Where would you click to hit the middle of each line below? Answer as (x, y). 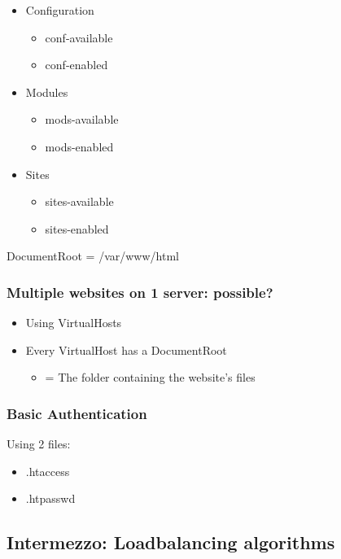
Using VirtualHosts (74, 323)
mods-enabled (79, 146)
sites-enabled (77, 228)
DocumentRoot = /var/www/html (93, 256)
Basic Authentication (77, 413)
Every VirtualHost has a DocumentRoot (126, 349)
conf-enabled (77, 65)
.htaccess (48, 471)
